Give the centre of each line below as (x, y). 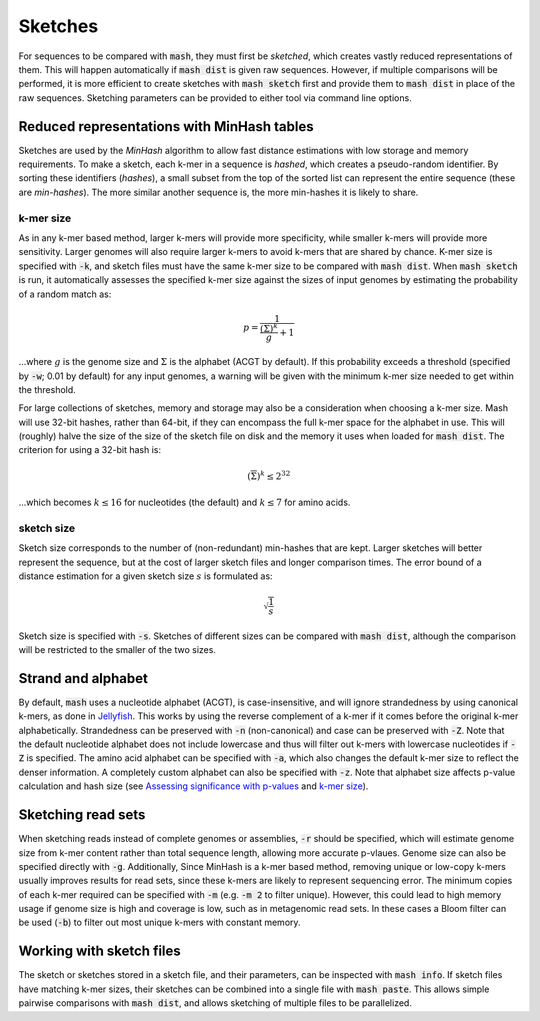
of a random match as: (65, 294)
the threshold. (47, 389)
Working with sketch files (100, 951)
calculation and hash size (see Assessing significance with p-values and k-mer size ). (193, 786)
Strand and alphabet (83, 678)
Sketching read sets (82, 815)
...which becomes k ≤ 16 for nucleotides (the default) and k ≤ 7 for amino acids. (184, 502)
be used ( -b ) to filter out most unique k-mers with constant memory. (159, 922)
